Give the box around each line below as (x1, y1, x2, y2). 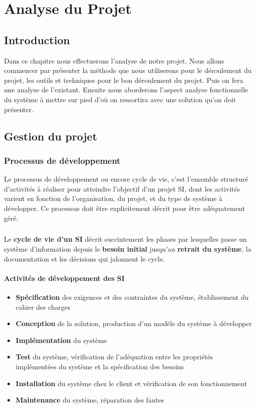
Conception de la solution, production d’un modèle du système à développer (15, 318, 252, 329)
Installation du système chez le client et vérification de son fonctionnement (15, 378, 247, 388)
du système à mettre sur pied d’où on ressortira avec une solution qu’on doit (4, 94, 236, 104)
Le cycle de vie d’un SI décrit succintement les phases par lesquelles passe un (4, 234, 247, 244)
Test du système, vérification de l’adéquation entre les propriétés (15, 351, 213, 362)
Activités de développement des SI (4, 272, 125, 283)
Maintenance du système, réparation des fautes (15, 395, 164, 405)
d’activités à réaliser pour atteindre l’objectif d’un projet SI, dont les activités (4, 183, 240, 194)
